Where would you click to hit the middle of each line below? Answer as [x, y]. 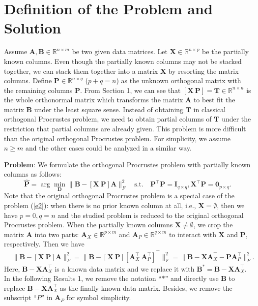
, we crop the [213, 225]
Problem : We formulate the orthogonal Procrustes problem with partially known [127, 164]
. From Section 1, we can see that [130, 90]
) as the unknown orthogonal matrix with [179, 80]
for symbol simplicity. [99, 297]
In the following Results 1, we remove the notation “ [83, 278]
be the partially [226, 51]
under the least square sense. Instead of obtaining [109, 109]
